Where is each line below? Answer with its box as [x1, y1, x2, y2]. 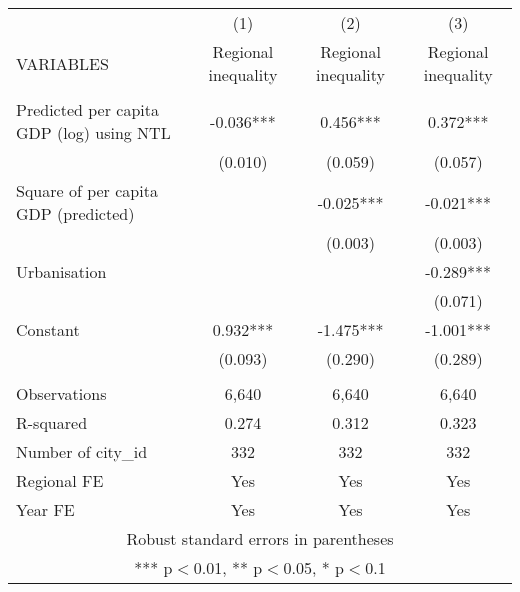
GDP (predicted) [16, 202, 135, 225]
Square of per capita [16, 179, 158, 202]
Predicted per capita [16, 98, 159, 121]
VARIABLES [16, 51, 109, 75]
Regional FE [16, 469, 104, 492]
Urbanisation [16, 260, 107, 283]
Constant [16, 318, 80, 341]
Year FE [16, 498, 75, 521]
